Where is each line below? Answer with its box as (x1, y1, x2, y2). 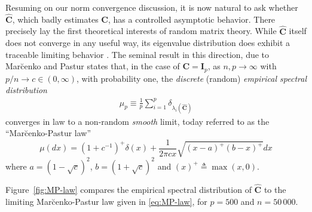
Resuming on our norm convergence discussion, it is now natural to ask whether (5, 1, 298, 13)
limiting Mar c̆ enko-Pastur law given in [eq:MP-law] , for (5, 195, 207, 207)
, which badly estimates (12, 13, 99, 25)
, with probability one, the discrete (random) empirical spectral (77, 72, 307, 84)
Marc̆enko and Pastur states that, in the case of (5, 60, 180, 72)
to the (264, 183, 286, 196)
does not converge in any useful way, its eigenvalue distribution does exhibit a (5, 36, 290, 49)
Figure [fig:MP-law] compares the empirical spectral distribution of (5, 183, 252, 196)
